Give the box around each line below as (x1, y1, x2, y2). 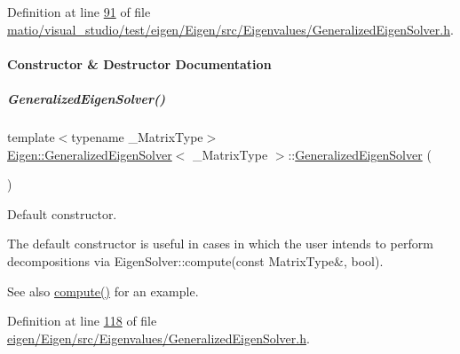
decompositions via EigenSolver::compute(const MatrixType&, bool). (7, 251, 384, 270)
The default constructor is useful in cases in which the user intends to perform (7, 234, 433, 253)
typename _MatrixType (71, 127, 203, 146)
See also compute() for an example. (7, 281, 199, 300)
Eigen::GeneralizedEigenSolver (7, 145, 172, 163)
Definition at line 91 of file (7, 3, 151, 20)
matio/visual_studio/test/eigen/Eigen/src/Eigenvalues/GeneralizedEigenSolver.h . (7, 20, 454, 38)
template (7, 127, 55, 146)
